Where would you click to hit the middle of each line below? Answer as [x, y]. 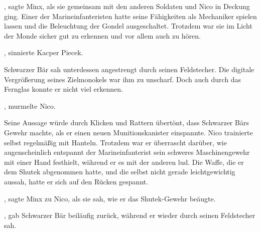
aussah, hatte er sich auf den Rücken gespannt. [76, 181]
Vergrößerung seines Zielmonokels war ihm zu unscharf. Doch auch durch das [123, 79]
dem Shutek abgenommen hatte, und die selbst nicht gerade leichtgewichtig [120, 172]
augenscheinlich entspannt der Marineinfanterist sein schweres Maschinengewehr [127, 152]
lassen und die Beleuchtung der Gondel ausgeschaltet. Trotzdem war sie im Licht [128, 26]
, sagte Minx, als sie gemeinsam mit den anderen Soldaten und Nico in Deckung [127, 6]
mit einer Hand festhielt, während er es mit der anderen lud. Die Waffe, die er [124, 162]
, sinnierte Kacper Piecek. [44, 52]
